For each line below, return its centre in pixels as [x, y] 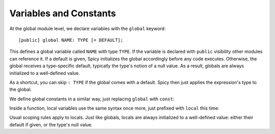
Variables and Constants [63, 13]
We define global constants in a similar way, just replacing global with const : [92, 99]
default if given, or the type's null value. [51, 124]
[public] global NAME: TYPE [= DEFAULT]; [71, 40]
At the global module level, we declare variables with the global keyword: [88, 29]
